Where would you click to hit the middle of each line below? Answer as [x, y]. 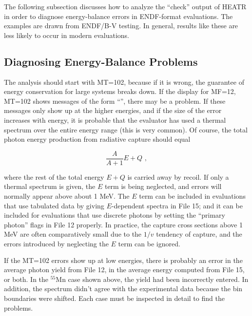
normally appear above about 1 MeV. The [67, 195]
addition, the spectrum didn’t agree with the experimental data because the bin [123, 288]
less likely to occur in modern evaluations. [67, 35]
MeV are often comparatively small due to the [73, 234]
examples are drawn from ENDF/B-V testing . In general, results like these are [121, 26]
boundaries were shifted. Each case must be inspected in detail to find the [114, 298]
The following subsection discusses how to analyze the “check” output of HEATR [125, 6]
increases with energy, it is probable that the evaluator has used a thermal [115, 120]
